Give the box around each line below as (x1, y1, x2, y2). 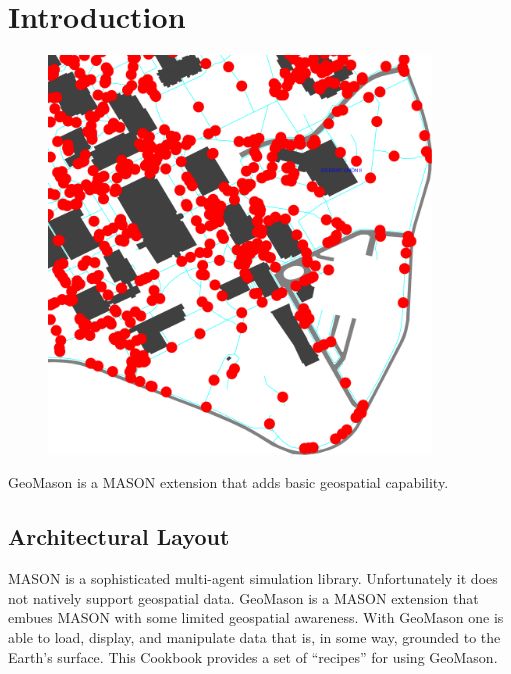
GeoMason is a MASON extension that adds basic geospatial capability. (8, 472, 449, 493)
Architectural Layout (8, 521, 230, 552)
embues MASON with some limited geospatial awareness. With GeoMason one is (8, 607, 504, 628)
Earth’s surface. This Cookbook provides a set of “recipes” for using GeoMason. (8, 646, 498, 667)
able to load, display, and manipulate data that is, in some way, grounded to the (8, 626, 501, 647)
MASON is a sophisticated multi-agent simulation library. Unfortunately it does (8, 568, 498, 589)
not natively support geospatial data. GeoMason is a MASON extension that (8, 587, 479, 608)
